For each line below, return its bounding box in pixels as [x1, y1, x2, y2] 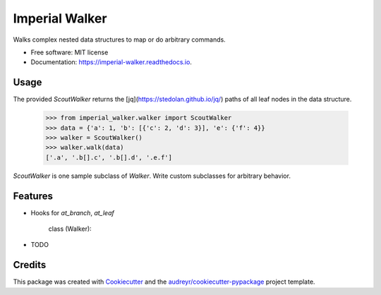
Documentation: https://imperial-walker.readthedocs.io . [30, 58, 192, 66]
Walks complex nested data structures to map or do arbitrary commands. [13, 35, 226, 44]
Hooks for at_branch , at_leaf [30, 208, 114, 217]
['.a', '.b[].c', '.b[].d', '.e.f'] [45, 153, 173, 162]
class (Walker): [48, 224, 92, 233]
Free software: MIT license [30, 48, 109, 56]
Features [13, 190, 53, 202]
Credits [13, 259, 47, 271]
